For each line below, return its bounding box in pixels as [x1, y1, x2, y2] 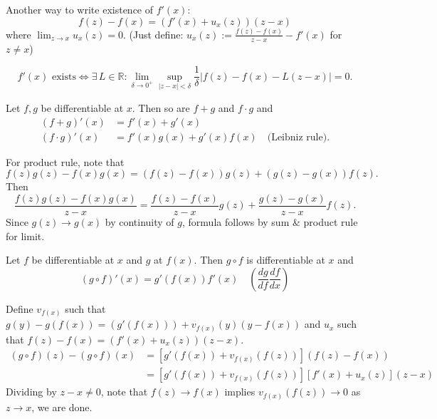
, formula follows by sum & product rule [182, 214, 358, 229]
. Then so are [132, 100, 190, 115]
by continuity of [105, 214, 174, 229]
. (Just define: [123, 26, 184, 41]
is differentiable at [246, 252, 325, 267]
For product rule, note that [6, 154, 125, 169]
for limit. [6, 228, 45, 243]
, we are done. [31, 399, 93, 414]
